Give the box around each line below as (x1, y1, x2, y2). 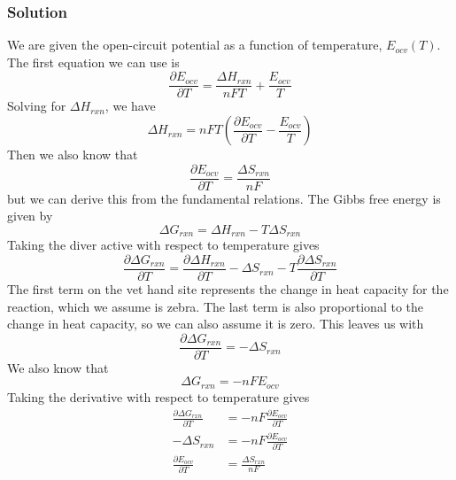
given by (7, 206, 53, 225)
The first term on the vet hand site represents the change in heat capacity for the (7, 280, 449, 298)
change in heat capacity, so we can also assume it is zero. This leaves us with (7, 314, 424, 333)
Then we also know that (7, 145, 138, 164)
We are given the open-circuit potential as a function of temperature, (7, 35, 383, 54)
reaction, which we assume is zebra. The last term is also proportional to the (7, 297, 423, 315)
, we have (104, 97, 156, 115)
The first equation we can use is (7, 52, 180, 71)
